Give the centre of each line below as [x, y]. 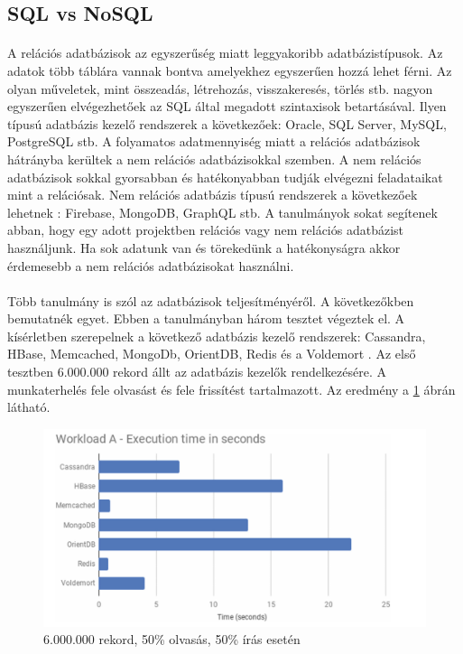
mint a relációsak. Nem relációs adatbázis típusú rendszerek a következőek [213, 195]
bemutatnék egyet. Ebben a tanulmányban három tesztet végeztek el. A [206, 318]
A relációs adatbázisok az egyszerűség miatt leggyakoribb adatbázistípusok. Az [225, 53]
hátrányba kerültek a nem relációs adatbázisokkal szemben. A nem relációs [214, 159]
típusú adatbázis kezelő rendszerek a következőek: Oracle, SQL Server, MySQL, [227, 123]
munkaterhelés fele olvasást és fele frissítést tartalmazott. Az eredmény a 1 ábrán [231, 389]
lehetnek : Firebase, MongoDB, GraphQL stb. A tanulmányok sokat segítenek [222, 212]
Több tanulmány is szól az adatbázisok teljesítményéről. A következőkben [211, 300]
